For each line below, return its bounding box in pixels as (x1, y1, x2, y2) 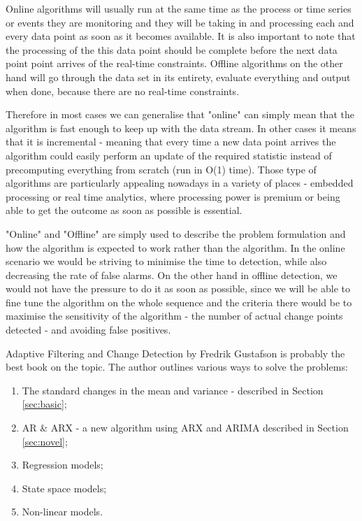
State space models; (22, 480, 107, 495)
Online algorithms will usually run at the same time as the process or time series (6, 1, 352, 15)
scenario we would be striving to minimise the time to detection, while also (6, 254, 327, 269)
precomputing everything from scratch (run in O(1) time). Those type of (6, 162, 317, 176)
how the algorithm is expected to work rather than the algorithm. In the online (6, 240, 345, 255)
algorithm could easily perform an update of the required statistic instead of (6, 148, 332, 162)
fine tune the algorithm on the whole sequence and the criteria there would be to (6, 294, 352, 309)
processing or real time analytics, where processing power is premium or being (6, 189, 340, 204)
